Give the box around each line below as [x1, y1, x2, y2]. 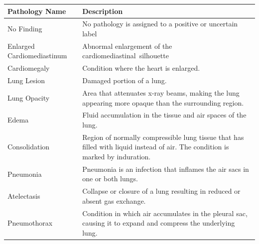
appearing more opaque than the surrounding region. [82, 97, 244, 108]
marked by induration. [82, 151, 151, 161]
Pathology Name [7, 5, 66, 16]
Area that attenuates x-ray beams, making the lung [82, 87, 240, 98]
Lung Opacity [7, 92, 50, 103]
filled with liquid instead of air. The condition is [82, 141, 229, 152]
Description [82, 5, 123, 16]
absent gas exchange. [82, 195, 146, 206]
